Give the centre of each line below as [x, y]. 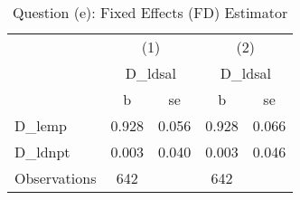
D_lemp [41, 125]
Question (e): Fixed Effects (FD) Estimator [150, 12]
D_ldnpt [42, 152]
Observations [56, 178]
